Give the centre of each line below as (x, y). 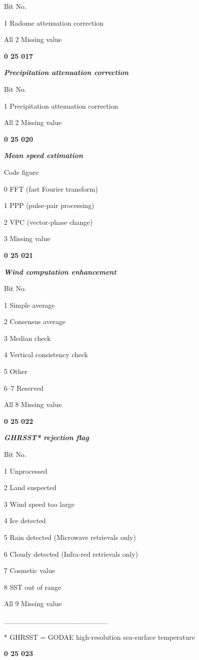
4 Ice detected (25, 520)
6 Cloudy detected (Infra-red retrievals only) (71, 554)
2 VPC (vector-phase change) (48, 222)
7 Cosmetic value (30, 570)
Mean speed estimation (44, 155)
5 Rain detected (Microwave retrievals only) (70, 537)
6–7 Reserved (24, 388)
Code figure (21, 172)
